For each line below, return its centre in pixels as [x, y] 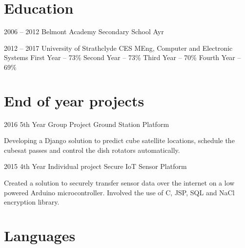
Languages [40, 235]
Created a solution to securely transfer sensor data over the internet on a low [119, 183]
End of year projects [74, 100]
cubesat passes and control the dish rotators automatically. [92, 150]
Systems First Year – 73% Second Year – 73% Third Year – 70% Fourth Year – [122, 57]
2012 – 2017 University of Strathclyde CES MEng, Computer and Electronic [118, 48]
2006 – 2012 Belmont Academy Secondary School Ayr [84, 31]
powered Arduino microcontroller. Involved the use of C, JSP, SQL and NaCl [119, 192]
